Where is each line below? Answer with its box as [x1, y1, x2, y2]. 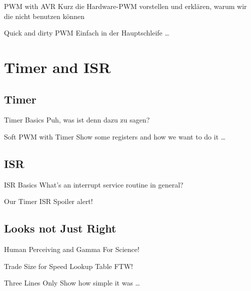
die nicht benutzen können [4, 10, 85, 21]
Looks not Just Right [4, 220, 116, 236]
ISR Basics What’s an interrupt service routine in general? [4, 179, 183, 189]
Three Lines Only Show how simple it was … [4, 277, 140, 288]
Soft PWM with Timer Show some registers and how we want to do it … [4, 131, 226, 141]
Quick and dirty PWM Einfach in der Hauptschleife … [4, 27, 169, 38]
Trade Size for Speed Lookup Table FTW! [4, 260, 133, 271]
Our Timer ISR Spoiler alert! [4, 196, 93, 206]
